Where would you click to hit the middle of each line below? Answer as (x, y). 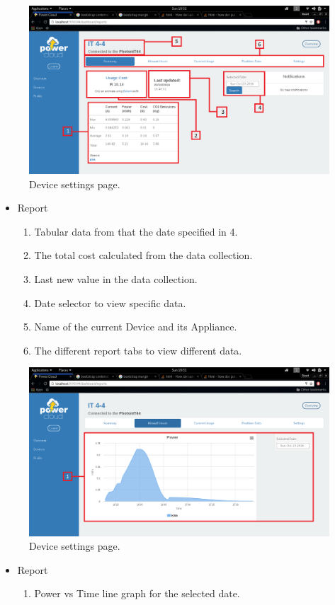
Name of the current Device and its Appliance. (136, 327)
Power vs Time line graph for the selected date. (137, 593)
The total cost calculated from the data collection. (143, 255)
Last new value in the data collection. (116, 279)
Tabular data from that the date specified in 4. (136, 231)
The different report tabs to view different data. (138, 350)
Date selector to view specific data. (110, 302)
